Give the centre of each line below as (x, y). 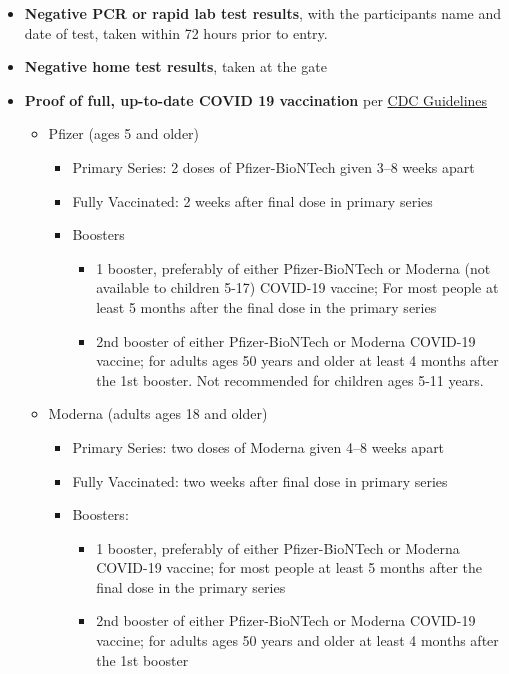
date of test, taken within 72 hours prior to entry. (176, 32)
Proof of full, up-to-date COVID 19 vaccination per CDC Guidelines (256, 99)
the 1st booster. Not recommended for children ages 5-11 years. (290, 379)
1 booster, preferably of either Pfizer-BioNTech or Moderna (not (293, 267)
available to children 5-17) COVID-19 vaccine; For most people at (297, 287)
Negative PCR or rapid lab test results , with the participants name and (263, 13)
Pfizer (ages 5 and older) (124, 133)
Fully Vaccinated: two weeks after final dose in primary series (260, 480)
